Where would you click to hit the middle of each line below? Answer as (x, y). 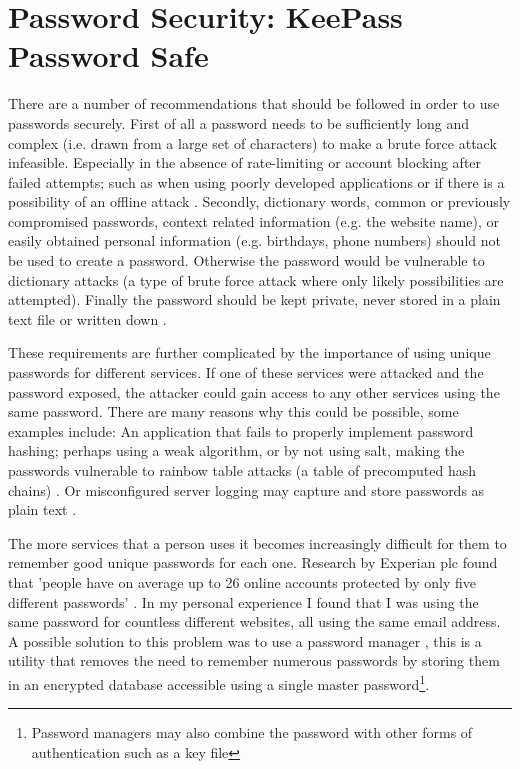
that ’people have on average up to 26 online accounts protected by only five (242, 581)
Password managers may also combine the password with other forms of (252, 732)
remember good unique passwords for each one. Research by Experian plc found (253, 562)
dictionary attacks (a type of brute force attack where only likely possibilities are (256, 279)
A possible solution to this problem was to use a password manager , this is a (245, 640)
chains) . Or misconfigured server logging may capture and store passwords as (246, 489)
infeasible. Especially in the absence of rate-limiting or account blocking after (245, 162)
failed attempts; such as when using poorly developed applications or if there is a (256, 181)
